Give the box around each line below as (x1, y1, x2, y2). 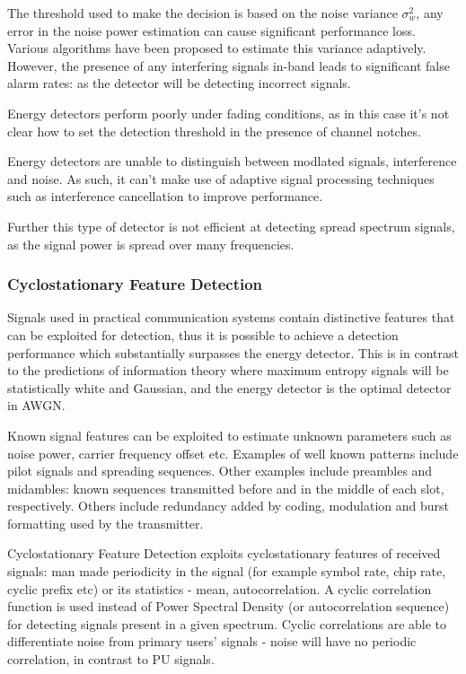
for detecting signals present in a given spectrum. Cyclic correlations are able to (7, 614, 447, 633)
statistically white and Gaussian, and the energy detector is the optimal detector (7, 378, 452, 397)
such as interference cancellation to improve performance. (7, 187, 323, 206)
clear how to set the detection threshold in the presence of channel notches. (7, 121, 421, 140)
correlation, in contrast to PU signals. (7, 650, 215, 669)
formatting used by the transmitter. (7, 513, 204, 532)
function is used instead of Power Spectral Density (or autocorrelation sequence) (7, 597, 450, 616)
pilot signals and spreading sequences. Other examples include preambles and (7, 461, 433, 480)
